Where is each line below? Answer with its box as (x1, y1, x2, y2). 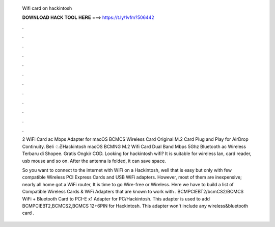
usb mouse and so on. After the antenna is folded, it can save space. (22, 158, 167, 164)
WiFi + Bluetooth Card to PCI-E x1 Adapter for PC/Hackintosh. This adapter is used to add (22, 195, 210, 201)
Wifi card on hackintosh (22, 5, 72, 11)
